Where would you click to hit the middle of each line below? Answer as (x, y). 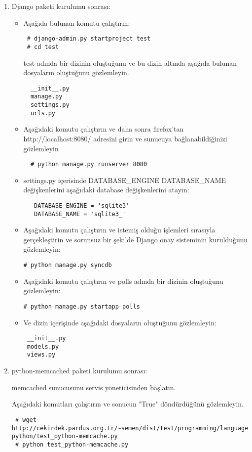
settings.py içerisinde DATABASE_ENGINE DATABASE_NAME (125, 180)
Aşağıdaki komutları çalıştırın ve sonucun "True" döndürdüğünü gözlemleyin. (127, 404)
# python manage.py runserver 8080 (89, 164)
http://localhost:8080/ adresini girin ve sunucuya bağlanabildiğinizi (125, 138)
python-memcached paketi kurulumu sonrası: (79, 371)
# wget (26, 420)
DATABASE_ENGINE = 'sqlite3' (82, 205)
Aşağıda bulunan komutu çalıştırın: (77, 23)
